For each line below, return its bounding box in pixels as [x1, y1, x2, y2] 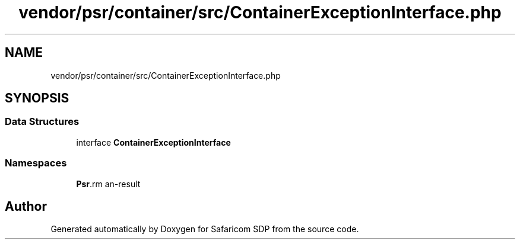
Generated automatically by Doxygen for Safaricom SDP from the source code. [50, 224, 359, 235]
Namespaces [5, 157, 67, 169]
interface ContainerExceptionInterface [76, 137, 231, 147]
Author [5, 198, 47, 214]
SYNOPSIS [5, 91, 69, 106]
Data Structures [5, 115, 80, 128]
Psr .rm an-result [76, 178, 141, 189]
